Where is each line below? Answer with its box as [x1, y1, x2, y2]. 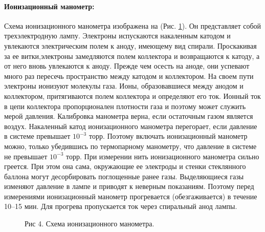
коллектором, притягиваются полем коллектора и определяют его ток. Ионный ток [4, 90, 261, 101]
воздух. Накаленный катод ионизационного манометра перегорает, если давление [4, 120, 257, 131]
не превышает [4, 151, 48, 161]
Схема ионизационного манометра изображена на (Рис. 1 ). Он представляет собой [4, 20, 261, 31]
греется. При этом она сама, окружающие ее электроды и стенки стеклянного [4, 161, 246, 172]
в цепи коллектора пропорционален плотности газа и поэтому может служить [4, 100, 246, 111]
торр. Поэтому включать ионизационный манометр [89, 131, 248, 141]
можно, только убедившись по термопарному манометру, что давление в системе [4, 140, 257, 151]
